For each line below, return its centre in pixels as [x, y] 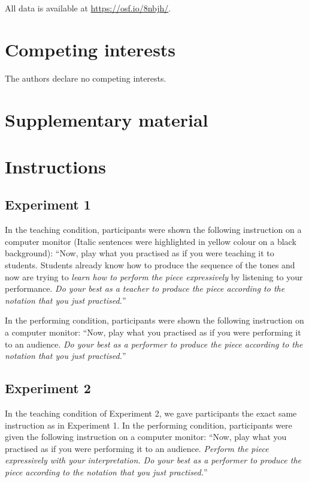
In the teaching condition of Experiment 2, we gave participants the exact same [151, 413]
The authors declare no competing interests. [86, 78]
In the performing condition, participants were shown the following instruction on [154, 320]
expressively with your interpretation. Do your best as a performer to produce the [153, 460]
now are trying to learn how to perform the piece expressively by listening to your [154, 276]
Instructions [55, 166]
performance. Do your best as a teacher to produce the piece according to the [145, 288]
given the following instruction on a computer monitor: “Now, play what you [146, 437]
